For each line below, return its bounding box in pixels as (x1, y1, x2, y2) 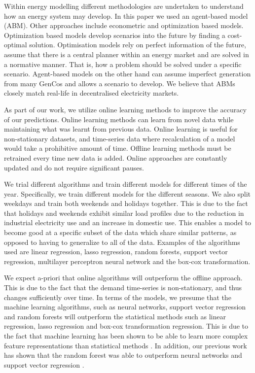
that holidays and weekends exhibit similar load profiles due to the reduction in (4, 207, 244, 218)
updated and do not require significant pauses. (4, 162, 144, 172)
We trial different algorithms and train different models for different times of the (4, 179, 247, 189)
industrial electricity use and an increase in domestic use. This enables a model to (4, 217, 252, 228)
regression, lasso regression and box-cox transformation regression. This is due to (4, 321, 249, 331)
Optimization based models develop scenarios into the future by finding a (4, 30, 225, 40)
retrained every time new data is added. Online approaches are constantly (4, 152, 227, 163)
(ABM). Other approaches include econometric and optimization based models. (4, 20, 244, 31)
